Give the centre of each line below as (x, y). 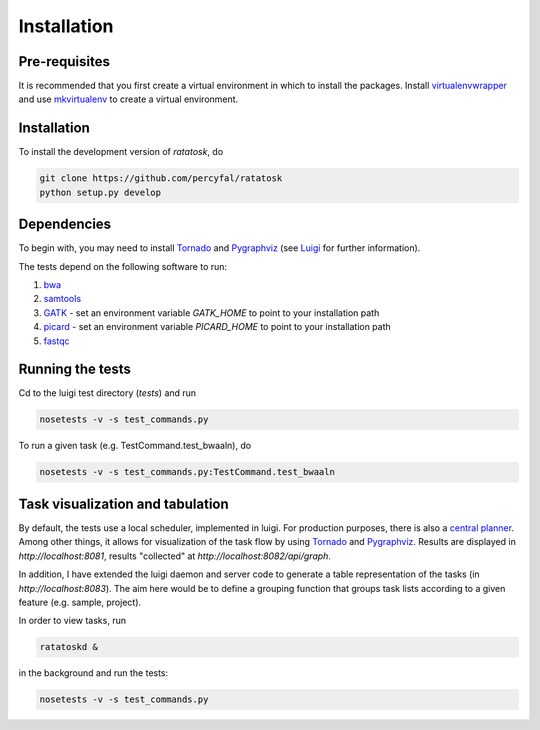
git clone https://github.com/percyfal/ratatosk (161, 178)
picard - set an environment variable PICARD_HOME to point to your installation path (217, 327)
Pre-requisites (64, 61)
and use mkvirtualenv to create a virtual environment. (128, 99)
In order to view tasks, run (72, 621)
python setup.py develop (100, 192)
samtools (62, 299)
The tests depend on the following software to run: (123, 266)
